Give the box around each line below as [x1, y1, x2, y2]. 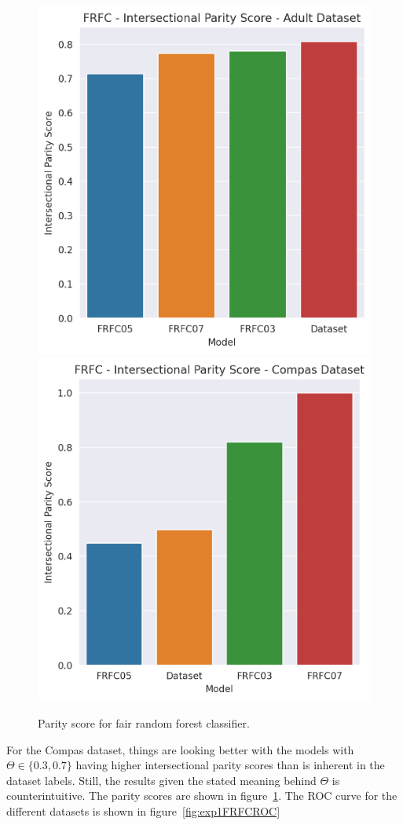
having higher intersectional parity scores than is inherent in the [75, 757, 385, 773]
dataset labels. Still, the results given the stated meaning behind [6, 772, 317, 788]
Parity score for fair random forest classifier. [38, 715, 250, 731]
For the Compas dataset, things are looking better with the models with [6, 741, 354, 757]
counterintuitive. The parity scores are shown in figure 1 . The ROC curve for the [6, 787, 398, 804]
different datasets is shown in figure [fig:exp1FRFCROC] [6, 803, 280, 819]
